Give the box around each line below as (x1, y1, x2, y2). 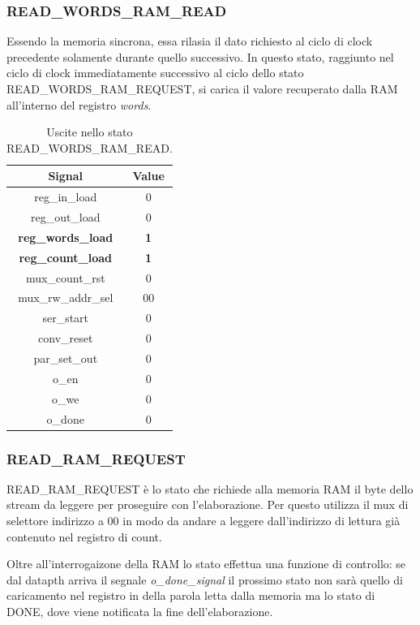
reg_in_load (34, 188, 97, 205)
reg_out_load (30, 209, 101, 226)
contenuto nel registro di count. (6, 528, 162, 545)
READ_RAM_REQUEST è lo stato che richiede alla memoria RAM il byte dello (6, 480, 414, 497)
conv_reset (38, 330, 93, 347)
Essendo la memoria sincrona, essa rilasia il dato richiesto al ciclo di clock (6, 32, 373, 50)
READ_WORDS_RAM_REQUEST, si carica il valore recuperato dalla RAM (6, 80, 398, 97)
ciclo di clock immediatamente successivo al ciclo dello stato (6, 64, 304, 81)
